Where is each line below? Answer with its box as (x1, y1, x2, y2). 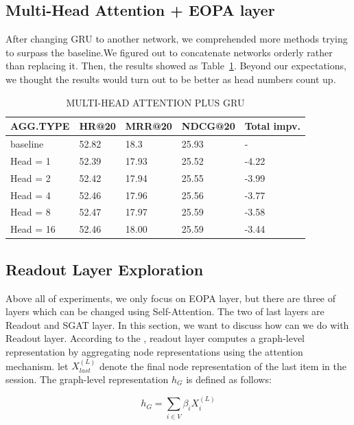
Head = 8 (10, 205, 51, 219)
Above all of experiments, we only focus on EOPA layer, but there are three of (5, 290, 336, 305)
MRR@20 (125, 119, 172, 133)
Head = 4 (10, 187, 51, 202)
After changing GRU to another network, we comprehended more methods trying (5, 32, 348, 46)
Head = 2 (10, 170, 51, 185)
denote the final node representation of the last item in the (99, 358, 346, 373)
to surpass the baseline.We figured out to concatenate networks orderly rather (5, 45, 333, 59)
